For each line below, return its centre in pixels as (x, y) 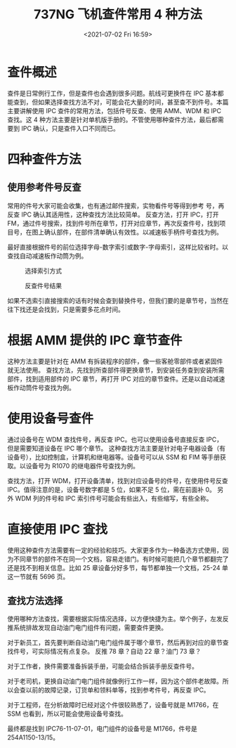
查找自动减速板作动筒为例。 (47, 256)
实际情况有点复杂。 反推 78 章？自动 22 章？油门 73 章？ (119, 652)
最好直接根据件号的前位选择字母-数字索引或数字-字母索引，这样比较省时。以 (118, 247)
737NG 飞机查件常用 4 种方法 (118, 14)
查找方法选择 (35, 601)
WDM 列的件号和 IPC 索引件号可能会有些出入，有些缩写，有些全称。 (114, 498)
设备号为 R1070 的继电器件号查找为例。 (82, 465)
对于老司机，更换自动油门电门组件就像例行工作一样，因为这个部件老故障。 (115, 681)
